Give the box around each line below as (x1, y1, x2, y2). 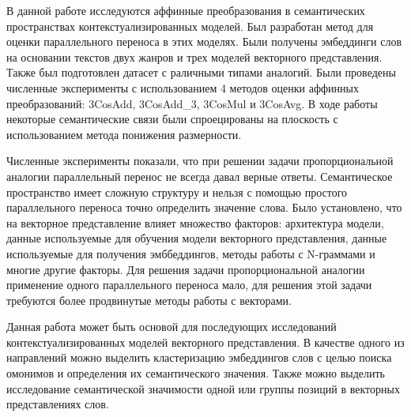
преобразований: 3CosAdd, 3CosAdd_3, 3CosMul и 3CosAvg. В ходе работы (6, 95, 378, 111)
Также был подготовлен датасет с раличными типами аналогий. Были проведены (6, 64, 396, 81)
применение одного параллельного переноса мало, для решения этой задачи (6, 276, 372, 293)
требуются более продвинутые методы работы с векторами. (6, 291, 292, 308)
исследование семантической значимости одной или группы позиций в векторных (6, 380, 400, 396)
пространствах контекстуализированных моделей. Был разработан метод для (6, 17, 374, 34)
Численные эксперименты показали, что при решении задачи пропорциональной (6, 152, 394, 169)
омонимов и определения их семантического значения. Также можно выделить (6, 365, 385, 381)
